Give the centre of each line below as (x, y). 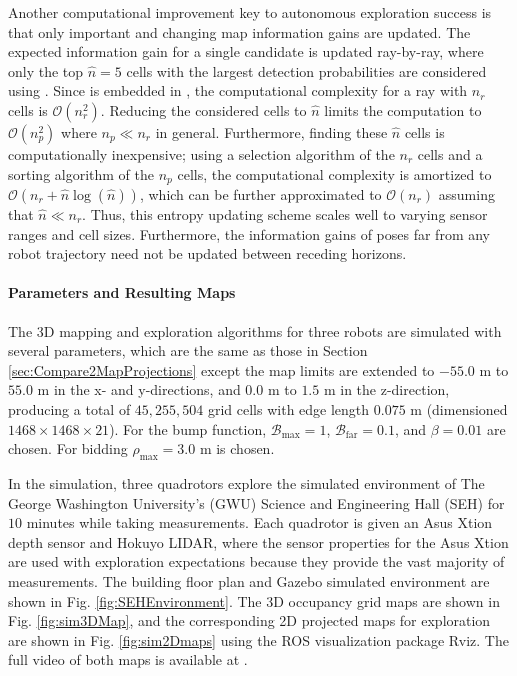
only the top (46, 70)
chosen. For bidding (68, 448)
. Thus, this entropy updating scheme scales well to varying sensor (285, 214)
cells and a (450, 153)
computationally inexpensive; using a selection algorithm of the (201, 153)
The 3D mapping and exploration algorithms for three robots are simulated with (255, 330)
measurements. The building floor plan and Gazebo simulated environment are (249, 580)
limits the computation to (403, 109)
